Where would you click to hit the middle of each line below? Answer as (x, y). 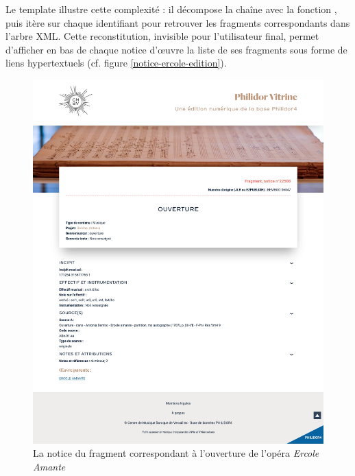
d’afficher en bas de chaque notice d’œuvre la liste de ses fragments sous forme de (176, 49)
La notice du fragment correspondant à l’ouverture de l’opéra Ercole (176, 453)
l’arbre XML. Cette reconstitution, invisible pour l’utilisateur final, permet (162, 36)
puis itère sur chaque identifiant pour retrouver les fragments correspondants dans (178, 22)
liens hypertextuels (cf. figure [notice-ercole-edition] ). (116, 63)
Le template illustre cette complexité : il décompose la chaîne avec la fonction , (171, 9)
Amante (49, 466)
